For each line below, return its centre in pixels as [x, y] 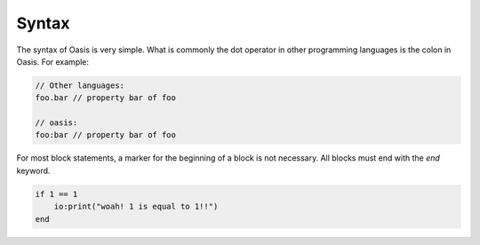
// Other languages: [80, 85]
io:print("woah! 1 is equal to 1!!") [136, 207]
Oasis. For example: [52, 61]
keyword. [33, 170]
